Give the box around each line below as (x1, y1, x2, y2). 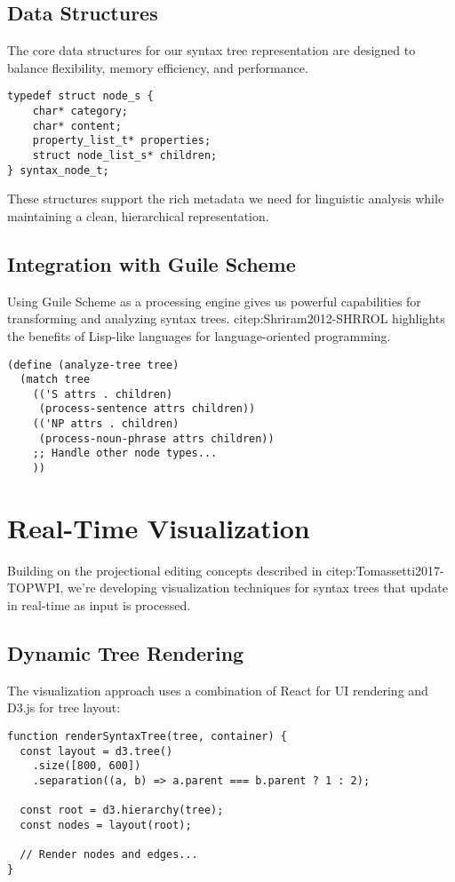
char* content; (32, 119, 122, 132)
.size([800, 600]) (32, 759, 141, 773)
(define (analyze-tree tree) (7, 358, 180, 371)
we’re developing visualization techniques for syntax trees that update (68, 578, 448, 597)
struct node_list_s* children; (32, 149, 218, 163)
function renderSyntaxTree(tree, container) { (7, 730, 287, 743)
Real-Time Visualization (7, 509, 310, 545)
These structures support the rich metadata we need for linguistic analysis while (7, 189, 444, 208)
